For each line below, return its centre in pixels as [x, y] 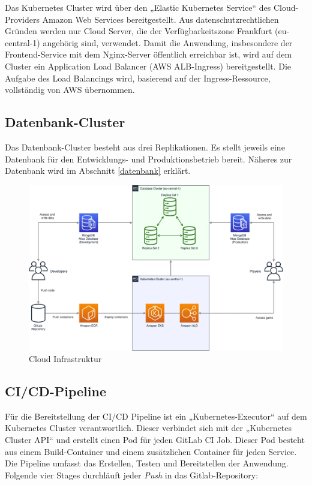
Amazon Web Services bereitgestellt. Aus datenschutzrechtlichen [160, 19]
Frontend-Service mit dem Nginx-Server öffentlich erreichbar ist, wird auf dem [148, 54]
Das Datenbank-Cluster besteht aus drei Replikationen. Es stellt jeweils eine [145, 147]
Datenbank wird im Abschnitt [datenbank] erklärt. [98, 171]
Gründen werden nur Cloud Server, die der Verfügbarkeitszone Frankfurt [139, 31]
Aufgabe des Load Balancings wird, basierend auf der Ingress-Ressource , [138, 78]
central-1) [22, 42]
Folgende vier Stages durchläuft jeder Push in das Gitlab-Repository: [132, 475]
